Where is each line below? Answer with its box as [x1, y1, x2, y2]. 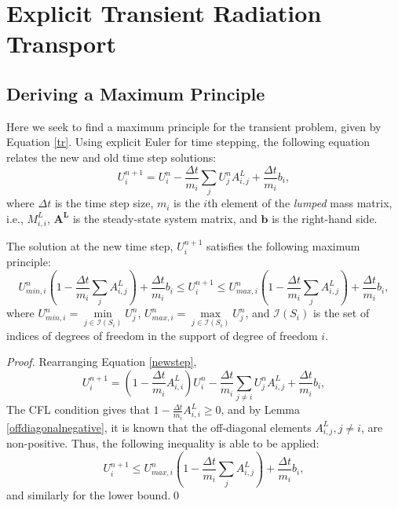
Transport [6, 27, 116, 60]
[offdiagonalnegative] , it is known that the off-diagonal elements [6, 418, 312, 435]
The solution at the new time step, [6, 237, 173, 254]
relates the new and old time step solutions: [6, 148, 217, 165]
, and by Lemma [221, 401, 300, 418]
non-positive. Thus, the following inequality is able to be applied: [6, 435, 319, 451]
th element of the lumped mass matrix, [207, 195, 393, 211]
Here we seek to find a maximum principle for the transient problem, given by [6, 118, 382, 134]
